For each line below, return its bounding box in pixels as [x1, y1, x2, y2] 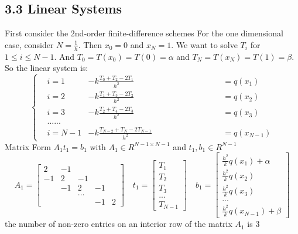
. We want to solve [171, 38, 238, 50]
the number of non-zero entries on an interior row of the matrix [5, 218, 232, 230]
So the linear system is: [5, 62, 88, 74]
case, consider [5, 38, 54, 50]
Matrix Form [5, 140, 51, 152]
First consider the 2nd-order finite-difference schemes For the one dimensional [5, 27, 283, 39]
